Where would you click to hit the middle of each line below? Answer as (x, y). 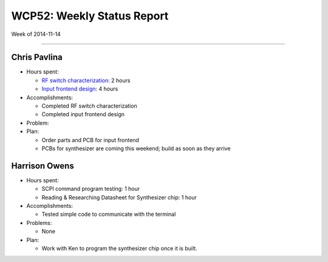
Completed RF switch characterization (90, 106)
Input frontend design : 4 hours (80, 89)
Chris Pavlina (37, 57)
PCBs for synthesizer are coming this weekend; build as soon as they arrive (136, 148)
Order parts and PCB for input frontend (91, 140)
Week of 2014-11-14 (36, 34)
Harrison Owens (43, 166)
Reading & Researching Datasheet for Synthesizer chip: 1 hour (119, 197)
